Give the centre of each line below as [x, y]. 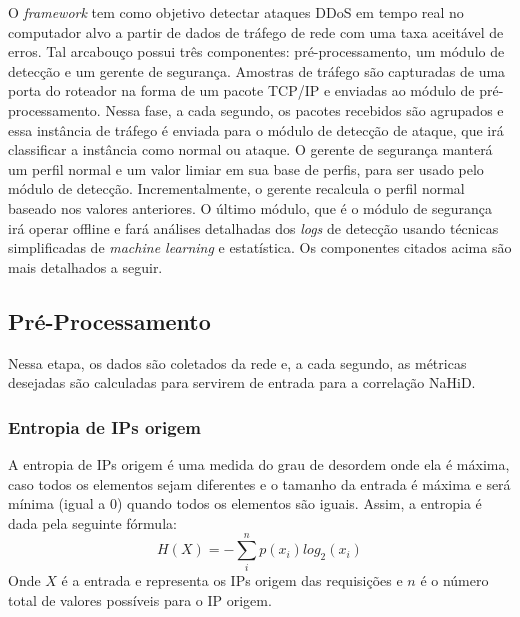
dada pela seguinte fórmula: [92, 522]
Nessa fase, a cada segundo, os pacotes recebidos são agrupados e [304, 109]
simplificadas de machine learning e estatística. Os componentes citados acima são [260, 247]
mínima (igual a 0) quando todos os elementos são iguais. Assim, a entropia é [245, 503]
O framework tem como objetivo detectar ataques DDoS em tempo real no [236, 12]
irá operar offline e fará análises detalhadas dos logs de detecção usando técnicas [253, 227]
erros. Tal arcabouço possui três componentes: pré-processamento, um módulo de [256, 51]
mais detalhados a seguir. [85, 266]
